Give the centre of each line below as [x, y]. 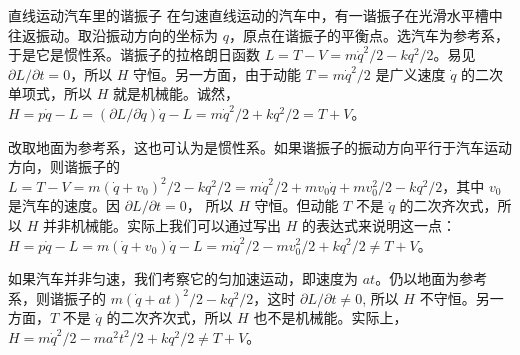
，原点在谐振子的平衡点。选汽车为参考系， [368, 34]
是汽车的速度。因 [64, 205]
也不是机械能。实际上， [330, 317]
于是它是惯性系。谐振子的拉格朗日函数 [134, 54]
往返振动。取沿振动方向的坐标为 [113, 34]
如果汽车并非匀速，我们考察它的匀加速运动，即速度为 [183, 278]
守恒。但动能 [296, 205]
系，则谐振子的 [57, 297]
